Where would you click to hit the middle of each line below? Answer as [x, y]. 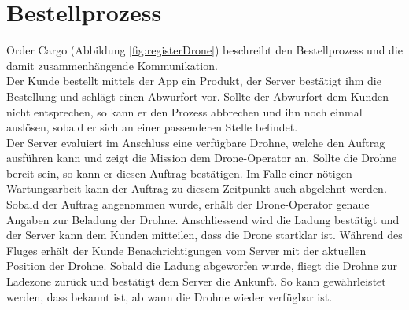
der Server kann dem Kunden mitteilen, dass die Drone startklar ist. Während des [204, 235]
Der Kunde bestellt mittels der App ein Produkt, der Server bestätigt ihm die [194, 81]
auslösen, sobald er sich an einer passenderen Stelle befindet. [152, 127]
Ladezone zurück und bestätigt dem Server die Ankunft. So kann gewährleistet [196, 281]
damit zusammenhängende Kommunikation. [112, 65]
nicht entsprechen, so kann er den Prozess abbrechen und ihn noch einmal [184, 111]
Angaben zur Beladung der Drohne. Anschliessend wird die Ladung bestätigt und [203, 219]
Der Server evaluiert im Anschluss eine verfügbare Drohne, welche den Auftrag [196, 142]
